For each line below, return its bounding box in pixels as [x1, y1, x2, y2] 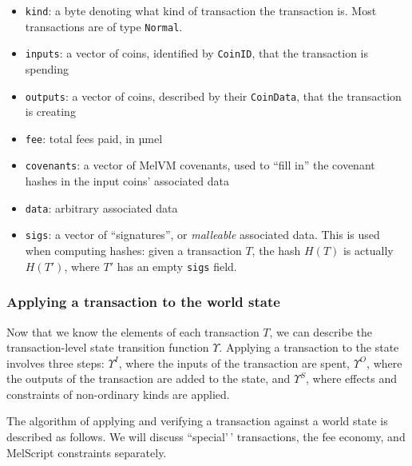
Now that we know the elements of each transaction [6, 323, 259, 340]
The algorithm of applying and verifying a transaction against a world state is [6, 412, 388, 429]
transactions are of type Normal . [25, 18, 183, 34]
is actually [343, 242, 394, 259]
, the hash [252, 242, 301, 259]
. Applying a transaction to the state [219, 339, 399, 356]
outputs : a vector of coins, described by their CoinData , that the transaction [25, 87, 402, 104]
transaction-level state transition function [6, 339, 209, 356]
